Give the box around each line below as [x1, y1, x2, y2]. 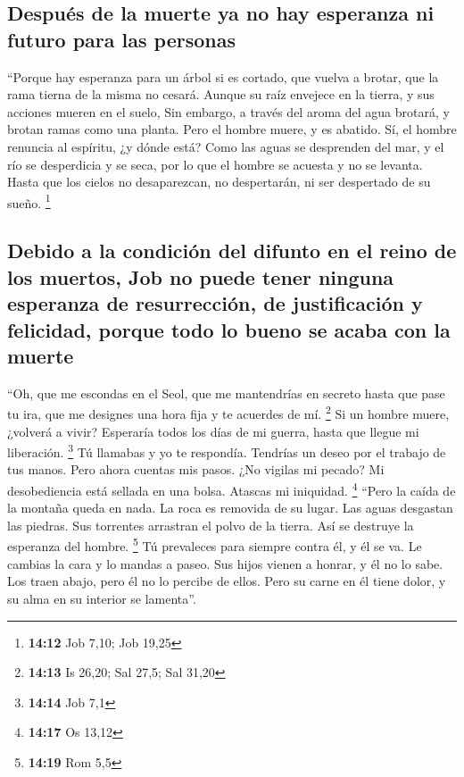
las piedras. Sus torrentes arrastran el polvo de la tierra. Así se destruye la [7, 515, 414, 534]
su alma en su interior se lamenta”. [7, 589, 196, 607]
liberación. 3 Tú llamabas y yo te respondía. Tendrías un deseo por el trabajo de [7, 440, 446, 461]
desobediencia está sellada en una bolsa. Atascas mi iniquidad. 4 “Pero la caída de [7, 479, 456, 499]
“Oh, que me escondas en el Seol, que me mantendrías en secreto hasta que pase [7, 383, 445, 402]
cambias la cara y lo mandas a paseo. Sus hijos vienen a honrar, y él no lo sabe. [7, 554, 443, 572]
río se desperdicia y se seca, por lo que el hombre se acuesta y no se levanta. [7, 155, 423, 173]
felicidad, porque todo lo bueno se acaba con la [7, 315, 451, 343]
